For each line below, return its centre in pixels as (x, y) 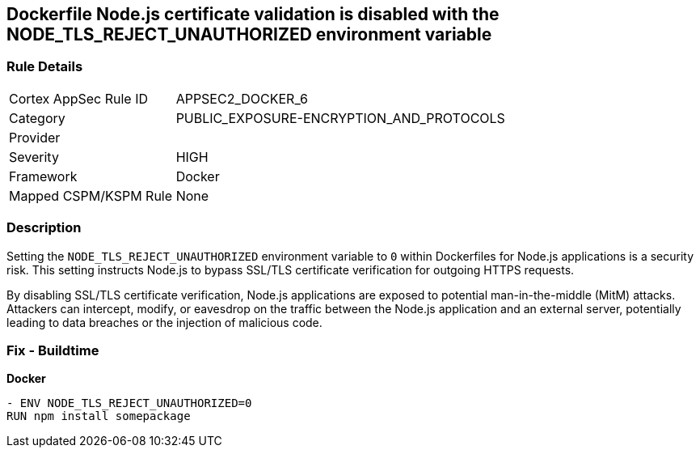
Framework (43, 176)
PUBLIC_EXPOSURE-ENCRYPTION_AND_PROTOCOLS (340, 118)
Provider (35, 137)
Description (44, 228)
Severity (34, 157)
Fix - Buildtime (53, 350)
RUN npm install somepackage (99, 416)
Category (37, 118)
